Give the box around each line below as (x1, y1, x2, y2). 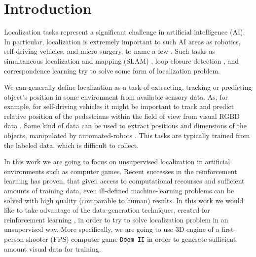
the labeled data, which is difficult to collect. (4, 140, 139, 150)
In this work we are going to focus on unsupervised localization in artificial (4, 156, 230, 167)
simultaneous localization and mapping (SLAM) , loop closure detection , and (4, 55, 239, 66)
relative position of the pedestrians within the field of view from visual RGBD (4, 110, 240, 121)
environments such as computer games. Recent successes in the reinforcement (4, 166, 237, 176)
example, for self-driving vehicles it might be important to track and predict (4, 101, 234, 111)
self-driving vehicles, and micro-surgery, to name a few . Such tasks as (4, 46, 215, 56)
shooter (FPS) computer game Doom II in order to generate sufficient (26, 234, 236, 244)
